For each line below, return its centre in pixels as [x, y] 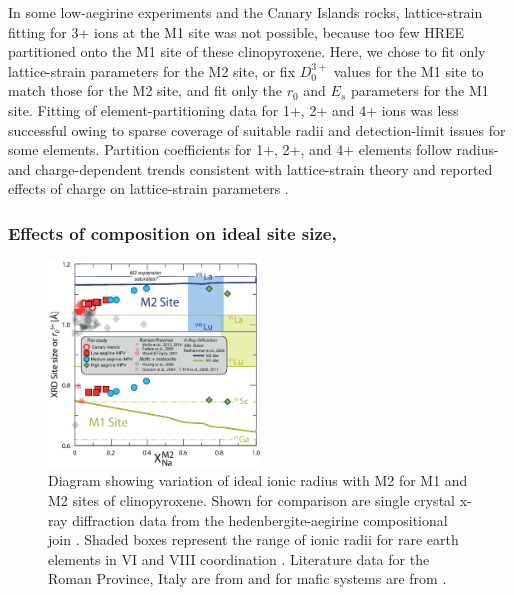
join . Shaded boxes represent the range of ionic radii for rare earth [253, 539]
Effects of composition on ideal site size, [172, 232]
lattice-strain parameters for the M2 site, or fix [152, 70]
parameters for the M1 [419, 90]
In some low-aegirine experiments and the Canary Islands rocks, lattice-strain [245, 12]
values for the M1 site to [408, 70]
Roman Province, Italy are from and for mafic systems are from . [247, 578]
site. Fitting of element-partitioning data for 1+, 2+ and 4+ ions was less [233, 109]
